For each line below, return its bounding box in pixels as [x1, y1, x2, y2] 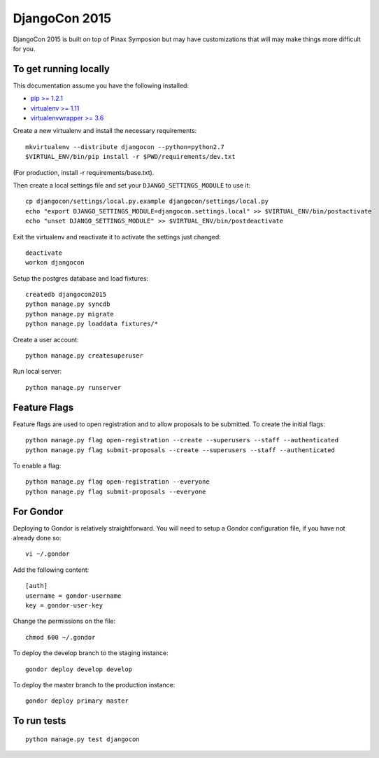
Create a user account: [13, 335, 80, 344]
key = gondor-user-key [25, 601, 103, 609]
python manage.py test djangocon [25, 735, 140, 743]
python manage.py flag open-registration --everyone [25, 478, 210, 486]
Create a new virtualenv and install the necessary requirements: [13, 127, 197, 135]
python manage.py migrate [25, 310, 115, 318]
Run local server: [13, 367, 62, 376]
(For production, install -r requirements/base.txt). [13, 168, 155, 176]
